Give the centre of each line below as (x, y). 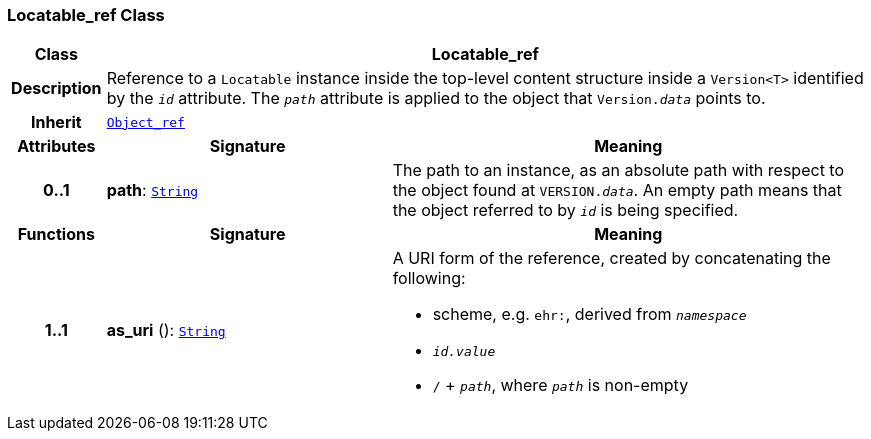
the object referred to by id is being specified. (565, 210)
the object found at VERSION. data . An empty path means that (617, 190)
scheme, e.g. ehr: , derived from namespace (589, 314)
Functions (56, 234)
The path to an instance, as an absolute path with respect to (618, 170)
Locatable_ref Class (86, 15)
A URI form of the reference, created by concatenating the (611, 258)
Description (56, 88)
